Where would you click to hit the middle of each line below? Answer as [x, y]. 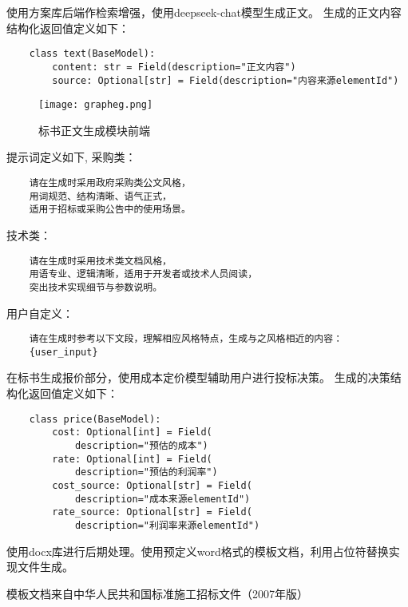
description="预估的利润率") [146, 472]
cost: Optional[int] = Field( [132, 432]
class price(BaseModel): [95, 419]
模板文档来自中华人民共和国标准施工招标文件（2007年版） [157, 593]
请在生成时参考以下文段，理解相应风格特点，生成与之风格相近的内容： [186, 339]
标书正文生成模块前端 [94, 130]
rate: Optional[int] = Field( [132, 459]
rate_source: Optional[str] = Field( [152, 512]
